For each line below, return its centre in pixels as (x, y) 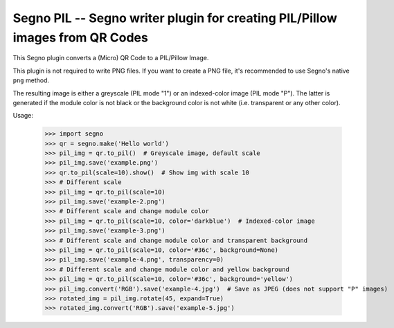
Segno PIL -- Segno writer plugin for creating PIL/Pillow (175, 18)
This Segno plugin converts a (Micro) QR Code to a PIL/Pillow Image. (111, 58)
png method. (31, 80)
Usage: (23, 116)
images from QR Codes (80, 37)
